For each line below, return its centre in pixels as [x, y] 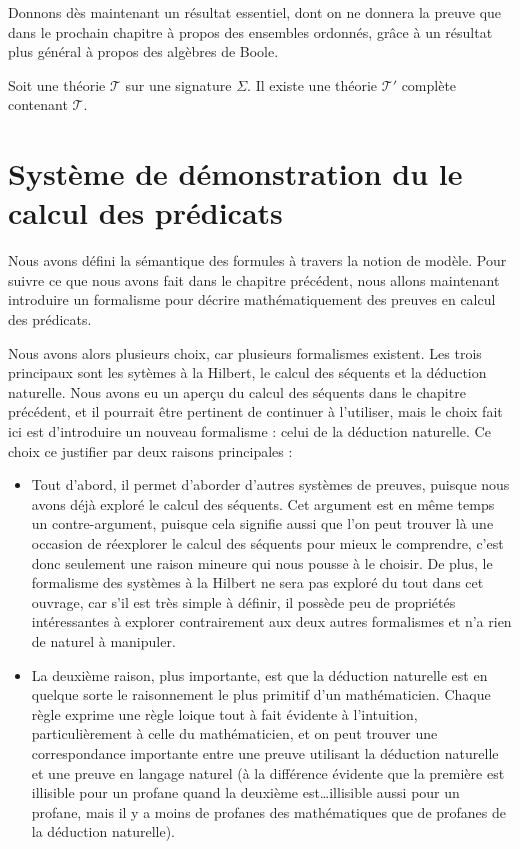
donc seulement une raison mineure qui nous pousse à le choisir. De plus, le [262, 562]
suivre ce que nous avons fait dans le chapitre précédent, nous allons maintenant [254, 279]
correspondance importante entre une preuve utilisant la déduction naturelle [265, 752]
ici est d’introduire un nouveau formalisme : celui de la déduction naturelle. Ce [249, 431]
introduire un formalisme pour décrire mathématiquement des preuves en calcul [252, 299]
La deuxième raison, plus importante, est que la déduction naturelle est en [259, 674]
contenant [38, 104]
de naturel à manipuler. [103, 640]
